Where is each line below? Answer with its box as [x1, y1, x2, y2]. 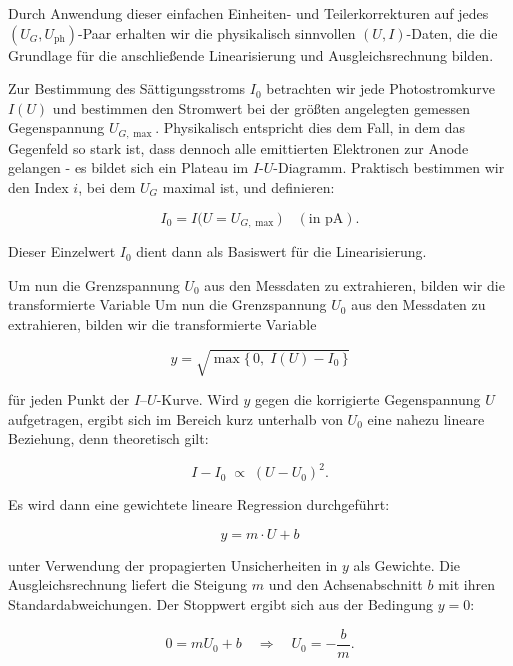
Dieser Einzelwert [8, 241, 116, 262]
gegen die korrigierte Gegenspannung [255, 388, 481, 409]
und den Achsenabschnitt [268, 574, 423, 595]
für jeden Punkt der [8, 388, 130, 409]
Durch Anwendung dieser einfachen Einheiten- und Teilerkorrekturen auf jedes [8, 3, 489, 23]
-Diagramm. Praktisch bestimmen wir [273, 157, 505, 178]
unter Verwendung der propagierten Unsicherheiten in [8, 554, 338, 575]
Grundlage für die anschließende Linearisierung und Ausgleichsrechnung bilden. [8, 44, 494, 65]
